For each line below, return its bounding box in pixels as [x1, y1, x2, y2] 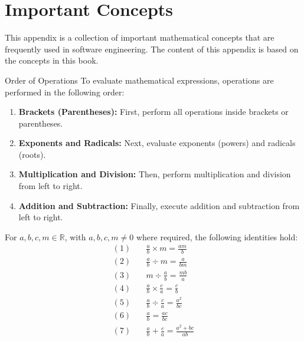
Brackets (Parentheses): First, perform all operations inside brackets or [18, 105, 289, 118]
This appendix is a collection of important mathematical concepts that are [5, 31, 274, 44]
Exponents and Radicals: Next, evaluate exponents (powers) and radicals [18, 137, 296, 149]
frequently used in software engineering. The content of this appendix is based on [5, 42, 299, 55]
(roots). [18, 148, 46, 160]
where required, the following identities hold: [136, 230, 298, 243]
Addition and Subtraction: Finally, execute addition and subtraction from [18, 199, 300, 211]
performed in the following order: [5, 85, 125, 98]
